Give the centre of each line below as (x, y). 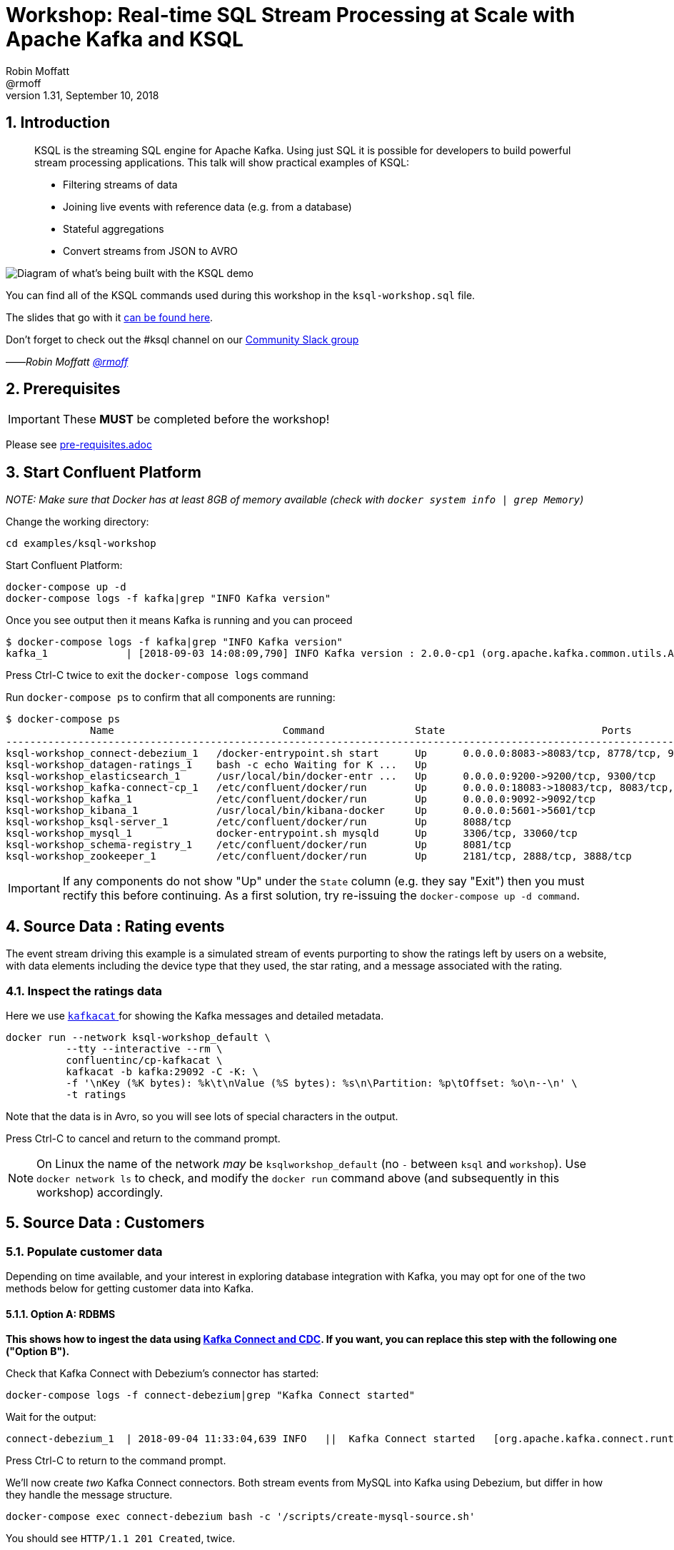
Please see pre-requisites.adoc (79, 445)
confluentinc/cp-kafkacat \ (144, 1060)
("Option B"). (38, 1352)
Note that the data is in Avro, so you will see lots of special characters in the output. (202, 1116)
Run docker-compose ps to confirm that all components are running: (171, 698)
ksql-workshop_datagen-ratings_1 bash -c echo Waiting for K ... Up (217, 765)
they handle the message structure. (89, 1495)
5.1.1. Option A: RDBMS (61, 1314)
